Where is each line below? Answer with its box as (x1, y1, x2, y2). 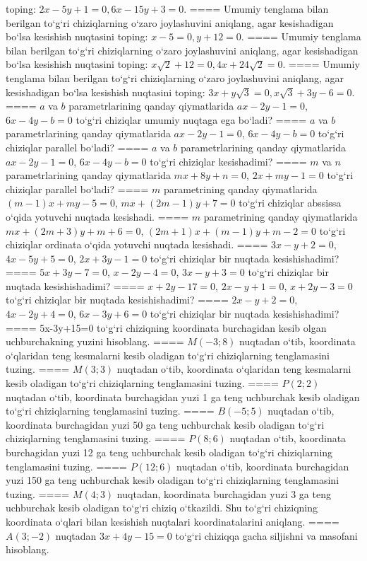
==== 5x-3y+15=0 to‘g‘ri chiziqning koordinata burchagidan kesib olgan (6, 320, 327, 335)
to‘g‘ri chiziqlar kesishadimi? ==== (150, 154, 307, 168)
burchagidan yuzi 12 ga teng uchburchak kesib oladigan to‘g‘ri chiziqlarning (6, 445, 333, 459)
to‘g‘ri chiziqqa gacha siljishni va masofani (175, 528, 358, 543)
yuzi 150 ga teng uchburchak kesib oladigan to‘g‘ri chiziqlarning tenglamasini (6, 473, 339, 487)
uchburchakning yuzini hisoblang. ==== (6, 334, 184, 349)
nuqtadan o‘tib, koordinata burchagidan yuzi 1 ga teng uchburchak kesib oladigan (6, 389, 360, 404)
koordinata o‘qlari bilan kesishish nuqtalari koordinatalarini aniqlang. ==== (6, 514, 339, 528)
